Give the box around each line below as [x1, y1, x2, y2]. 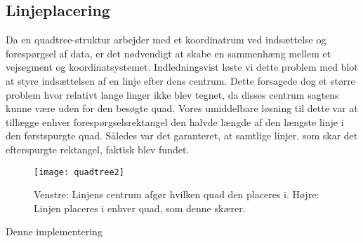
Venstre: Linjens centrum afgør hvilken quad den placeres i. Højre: [34, 187, 319, 202]
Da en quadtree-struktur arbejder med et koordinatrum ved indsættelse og [6, 32, 326, 47]
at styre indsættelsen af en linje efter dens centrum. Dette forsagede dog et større [6, 73, 355, 88]
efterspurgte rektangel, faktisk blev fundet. [6, 141, 190, 156]
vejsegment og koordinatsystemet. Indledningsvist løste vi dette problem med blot [6, 60, 358, 74]
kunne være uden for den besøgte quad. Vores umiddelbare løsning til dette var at [6, 101, 358, 116]
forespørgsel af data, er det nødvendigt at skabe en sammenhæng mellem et [6, 46, 331, 60]
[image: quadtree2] [34, 167, 124, 177]
